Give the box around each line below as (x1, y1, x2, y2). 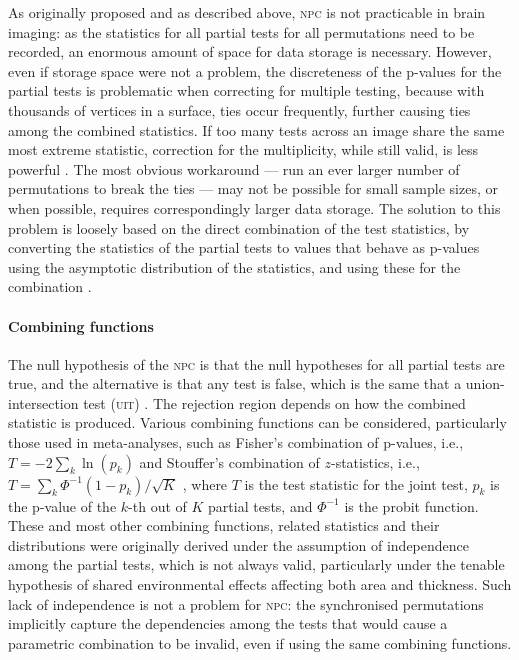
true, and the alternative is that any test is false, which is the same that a (8, 373, 462, 394)
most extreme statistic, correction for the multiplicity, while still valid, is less (8, 139, 479, 160)
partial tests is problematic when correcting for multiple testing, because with (8, 80, 485, 101)
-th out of (128, 495, 187, 516)
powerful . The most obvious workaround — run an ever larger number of (8, 158, 460, 179)
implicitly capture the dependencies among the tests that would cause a (8, 613, 448, 634)
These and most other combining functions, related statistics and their (8, 515, 440, 536)
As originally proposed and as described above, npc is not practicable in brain (8, 2, 486, 22)
